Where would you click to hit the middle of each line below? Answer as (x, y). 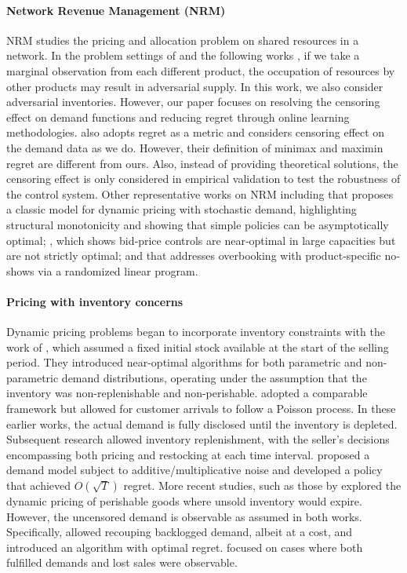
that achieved (39, 485)
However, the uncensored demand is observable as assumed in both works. (184, 516)
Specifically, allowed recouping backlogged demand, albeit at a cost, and (180, 532)
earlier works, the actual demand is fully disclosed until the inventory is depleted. (202, 423)
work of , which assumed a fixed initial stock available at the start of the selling (198, 347)
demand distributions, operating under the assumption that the (214, 377)
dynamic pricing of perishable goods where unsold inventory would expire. (184, 501)
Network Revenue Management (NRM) (116, 10)
